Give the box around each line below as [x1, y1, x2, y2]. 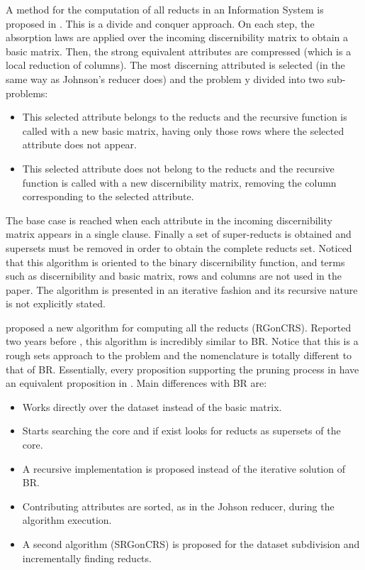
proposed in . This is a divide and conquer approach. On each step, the [6, 16, 315, 31]
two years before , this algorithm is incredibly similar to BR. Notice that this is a [6, 334, 359, 349]
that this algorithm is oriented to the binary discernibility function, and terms [6, 254, 345, 269]
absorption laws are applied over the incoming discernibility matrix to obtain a [6, 30, 349, 45]
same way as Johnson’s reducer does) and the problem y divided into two [6, 71, 325, 86]
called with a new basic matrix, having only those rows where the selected [22, 123, 344, 138]
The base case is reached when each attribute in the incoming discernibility [6, 212, 332, 227]
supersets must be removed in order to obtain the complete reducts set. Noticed [6, 240, 352, 255]
